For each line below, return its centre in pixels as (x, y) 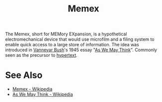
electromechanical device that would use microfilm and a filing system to (80, 39)
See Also (24, 75)
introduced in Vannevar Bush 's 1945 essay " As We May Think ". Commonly (81, 50)
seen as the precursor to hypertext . (41, 55)
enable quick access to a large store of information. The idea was (72, 45)
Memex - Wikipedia (32, 89)
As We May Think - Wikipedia (42, 95)
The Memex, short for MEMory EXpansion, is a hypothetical (66, 34)
